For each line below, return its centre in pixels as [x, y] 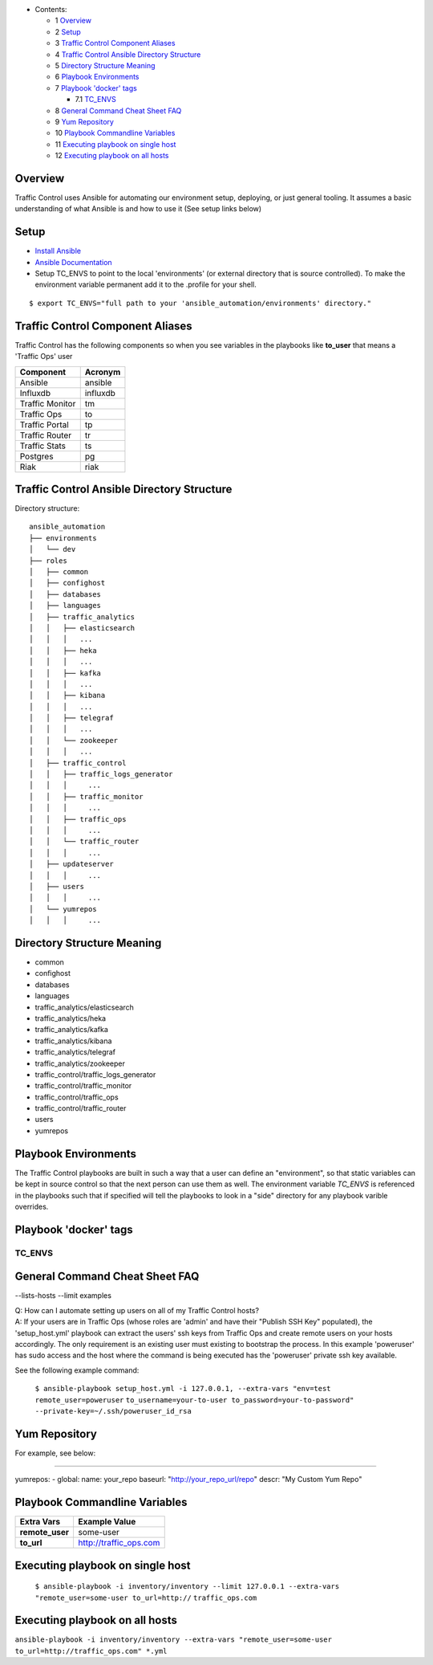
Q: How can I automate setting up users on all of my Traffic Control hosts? [137, 1310]
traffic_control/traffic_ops [77, 1097]
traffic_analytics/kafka [71, 1030]
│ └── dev [53, 549]
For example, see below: [55, 1453]
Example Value [107, 1522]
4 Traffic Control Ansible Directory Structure [128, 54]
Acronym [103, 372]
